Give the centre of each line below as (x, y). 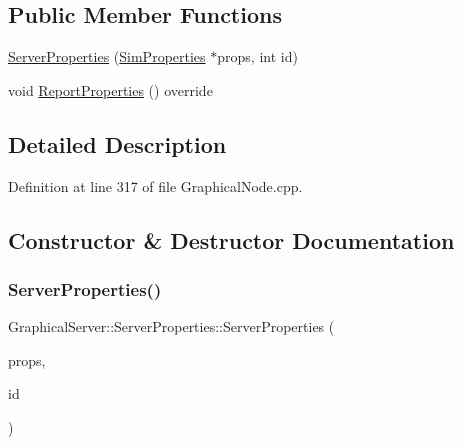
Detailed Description (117, 143)
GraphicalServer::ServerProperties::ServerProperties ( (171, 326)
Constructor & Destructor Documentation (231, 239)
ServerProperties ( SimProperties (107, 56)
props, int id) (257, 56)
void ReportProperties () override (110, 89)
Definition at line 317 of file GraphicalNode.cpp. (155, 185)
